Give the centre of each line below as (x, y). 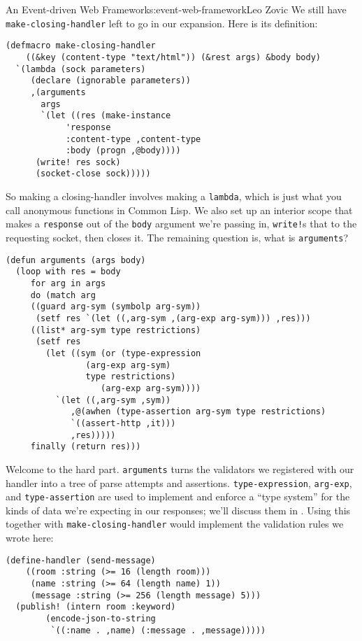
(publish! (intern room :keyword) (96, 607)
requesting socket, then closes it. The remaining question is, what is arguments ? (177, 238)
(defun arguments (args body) (76, 260)
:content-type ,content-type (133, 139)
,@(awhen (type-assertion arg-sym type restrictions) (198, 412)
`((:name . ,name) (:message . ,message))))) (158, 630)
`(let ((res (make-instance (106, 116)
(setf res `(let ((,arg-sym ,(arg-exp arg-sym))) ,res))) (173, 318)
